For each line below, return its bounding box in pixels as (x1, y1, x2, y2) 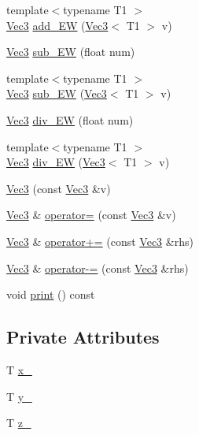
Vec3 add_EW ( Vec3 (6, 17, 109, 33)
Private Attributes (6, 325, 160, 349)
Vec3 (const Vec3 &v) (6, 180, 111, 196)
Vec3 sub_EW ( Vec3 (6, 85, 107, 102)
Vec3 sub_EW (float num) (6, 43, 135, 60)
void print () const (6, 286, 95, 303)
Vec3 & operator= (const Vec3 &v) (6, 206, 176, 223)
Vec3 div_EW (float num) (6, 111, 134, 128)
